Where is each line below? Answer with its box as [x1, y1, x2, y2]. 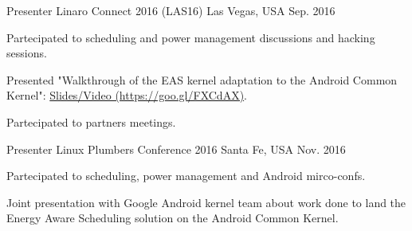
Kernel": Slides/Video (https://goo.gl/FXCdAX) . [6, 87, 248, 104]
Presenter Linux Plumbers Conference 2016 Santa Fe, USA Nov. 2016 [6, 140, 346, 157]
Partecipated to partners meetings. [6, 113, 176, 130]
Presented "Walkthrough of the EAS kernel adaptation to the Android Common [6, 71, 398, 88]
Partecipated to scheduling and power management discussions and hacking [6, 29, 375, 45]
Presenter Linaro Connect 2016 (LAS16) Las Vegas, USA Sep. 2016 [6, 2, 335, 18]
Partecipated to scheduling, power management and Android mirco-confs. [6, 167, 366, 184]
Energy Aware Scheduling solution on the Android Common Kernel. [6, 209, 339, 226]
